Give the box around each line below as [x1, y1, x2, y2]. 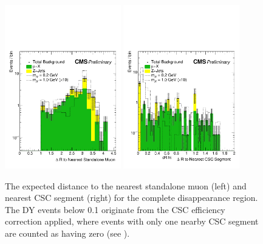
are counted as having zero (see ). [5, 226, 130, 239]
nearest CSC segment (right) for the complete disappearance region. [5, 191, 258, 204]
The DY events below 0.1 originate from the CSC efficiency [5, 203, 225, 215]
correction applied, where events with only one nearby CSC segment [5, 215, 259, 228]
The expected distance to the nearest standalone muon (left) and [5, 179, 247, 192]
